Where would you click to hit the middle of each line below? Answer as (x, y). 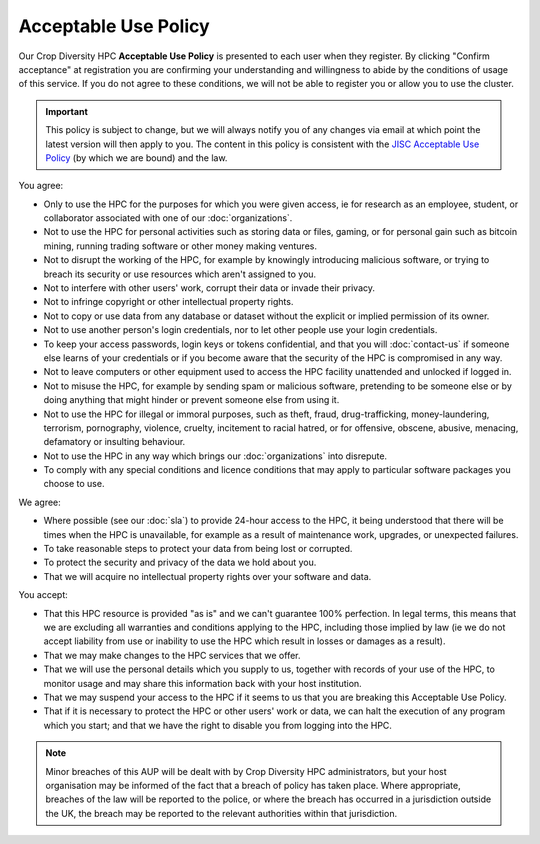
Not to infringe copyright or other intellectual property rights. (168, 302)
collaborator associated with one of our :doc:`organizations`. (168, 218)
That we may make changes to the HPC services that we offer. (172, 655)
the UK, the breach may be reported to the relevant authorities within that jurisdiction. (221, 813)
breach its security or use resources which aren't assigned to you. (180, 274)
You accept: (43, 595)
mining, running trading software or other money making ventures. (180, 246)
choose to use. (74, 484)
